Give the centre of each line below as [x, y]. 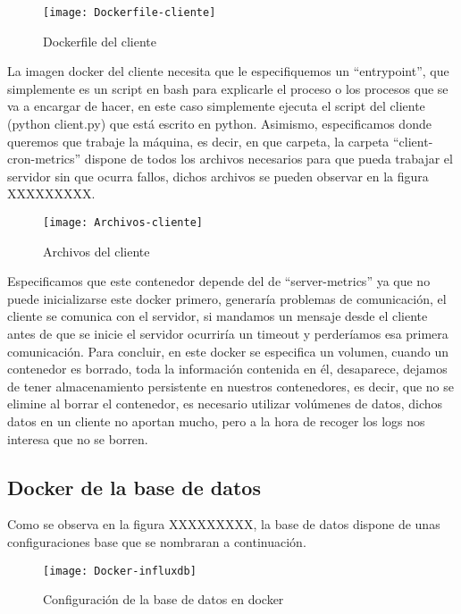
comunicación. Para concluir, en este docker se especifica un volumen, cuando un [228, 351]
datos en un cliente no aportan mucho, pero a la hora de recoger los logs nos [216, 421]
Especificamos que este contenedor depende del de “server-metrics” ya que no [219, 281]
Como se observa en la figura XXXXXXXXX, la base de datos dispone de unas [224, 524]
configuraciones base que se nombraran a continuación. [157, 541]
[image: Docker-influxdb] [120, 571]
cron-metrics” [44, 159]
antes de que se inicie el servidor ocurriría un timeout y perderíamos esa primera [228, 334]
